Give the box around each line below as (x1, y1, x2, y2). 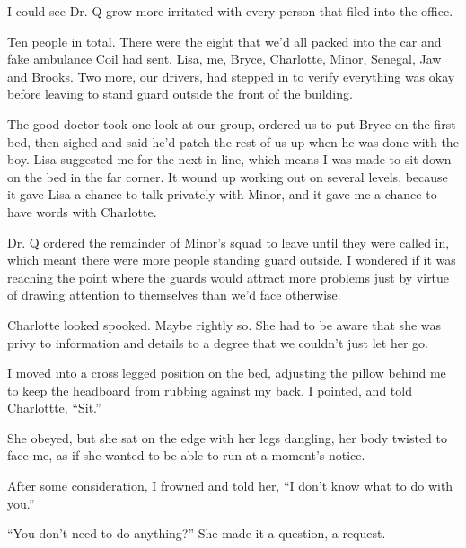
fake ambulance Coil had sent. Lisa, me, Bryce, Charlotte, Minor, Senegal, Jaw (7, 49, 442, 68)
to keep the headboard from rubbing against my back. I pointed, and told (7, 380, 412, 399)
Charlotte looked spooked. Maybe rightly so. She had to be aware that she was (7, 315, 442, 334)
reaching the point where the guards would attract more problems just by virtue (7, 267, 450, 286)
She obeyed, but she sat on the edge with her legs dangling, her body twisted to (7, 428, 447, 447)
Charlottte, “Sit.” (7, 398, 101, 417)
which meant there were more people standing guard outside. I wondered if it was (7, 250, 456, 269)
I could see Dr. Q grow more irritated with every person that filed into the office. (7, 2, 453, 20)
